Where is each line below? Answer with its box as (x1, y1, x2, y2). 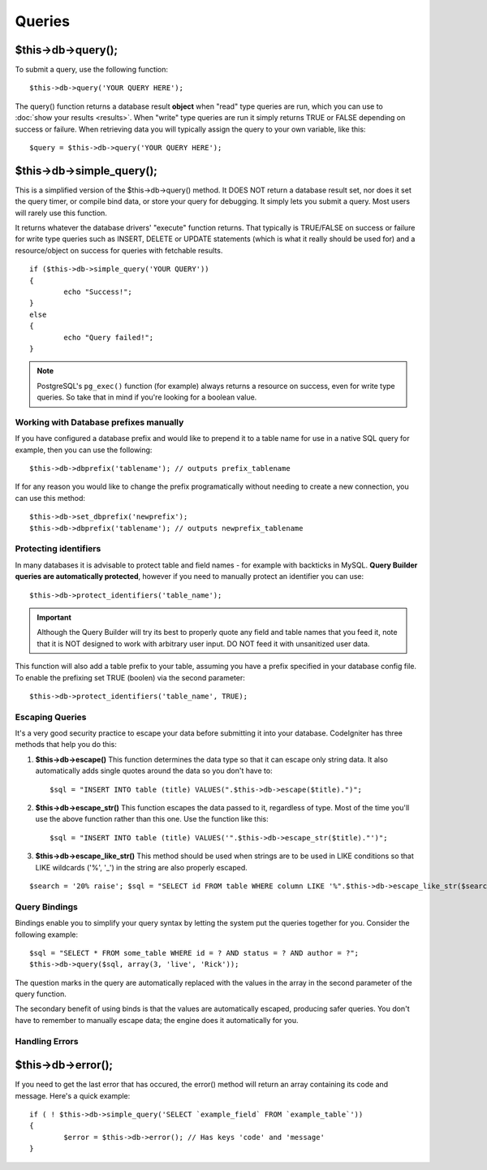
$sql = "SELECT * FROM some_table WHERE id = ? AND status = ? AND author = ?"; (29, 948, 360, 957)
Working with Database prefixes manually (15, 417, 184, 428)
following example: (15, 930, 79, 939)
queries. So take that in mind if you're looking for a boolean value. (37, 392, 257, 402)
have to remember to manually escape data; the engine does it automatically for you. (15, 1015, 300, 1025)
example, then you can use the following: (15, 445, 153, 455)
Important (37, 612, 72, 622)
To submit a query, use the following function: (15, 65, 169, 75)
